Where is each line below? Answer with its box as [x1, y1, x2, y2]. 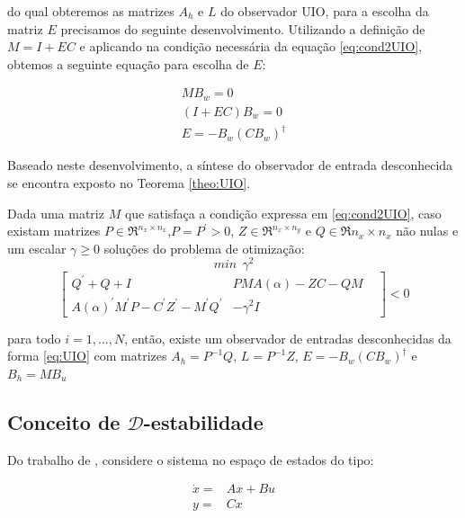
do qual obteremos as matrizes [7, 2, 174, 20]
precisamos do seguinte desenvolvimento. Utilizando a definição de [60, 19, 425, 38]
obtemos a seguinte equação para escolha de [7, 54, 249, 73]
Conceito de [7, 407, 121, 435]
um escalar [7, 238, 67, 257]
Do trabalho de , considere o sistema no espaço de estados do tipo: [7, 450, 374, 469]
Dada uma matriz [7, 203, 104, 222]
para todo [7, 328, 61, 347]
